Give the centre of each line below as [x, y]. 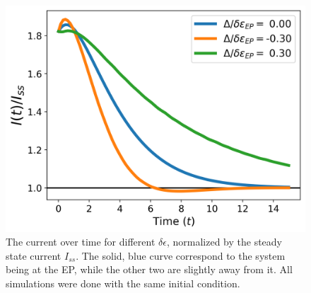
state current [34, 255]
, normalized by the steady [224, 242]
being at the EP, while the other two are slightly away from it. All [149, 269]
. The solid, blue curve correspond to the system [181, 255]
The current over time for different [81, 242]
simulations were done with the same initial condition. [123, 283]
